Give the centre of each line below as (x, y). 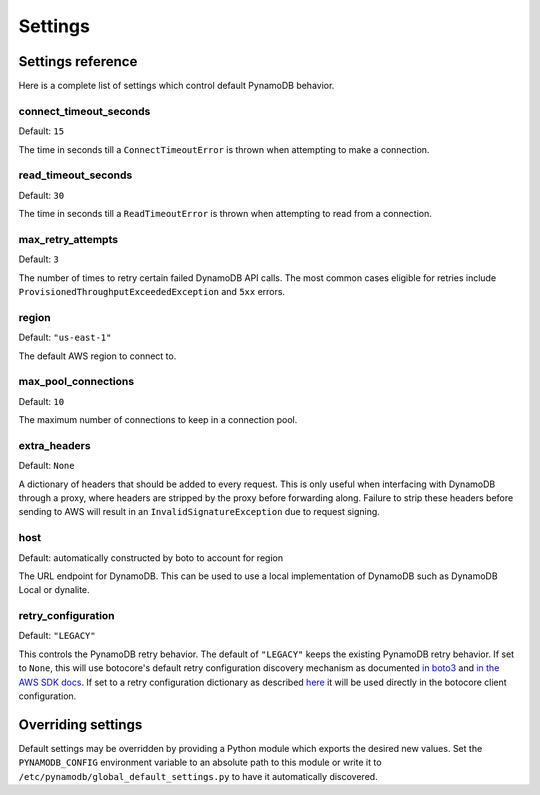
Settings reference (78, 61)
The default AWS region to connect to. (97, 356)
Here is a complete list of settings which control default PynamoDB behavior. (176, 86)
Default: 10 (41, 401)
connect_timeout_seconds (84, 111)
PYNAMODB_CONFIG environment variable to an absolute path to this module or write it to (200, 762)
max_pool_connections (76, 382)
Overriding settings (80, 724)
